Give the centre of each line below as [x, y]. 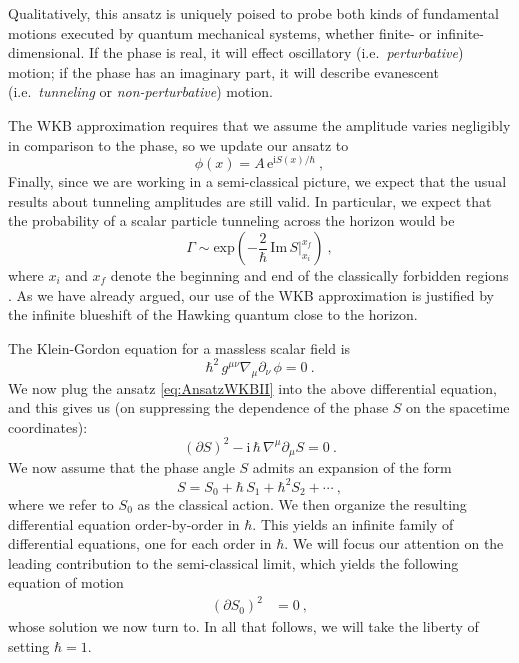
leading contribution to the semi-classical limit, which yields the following [233, 562]
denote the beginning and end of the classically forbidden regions [309, 275]
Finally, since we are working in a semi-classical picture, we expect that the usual [257, 181]
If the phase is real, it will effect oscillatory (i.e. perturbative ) [276, 52]
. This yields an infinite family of [353, 523]
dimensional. [46, 52]
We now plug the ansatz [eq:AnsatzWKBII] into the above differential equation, [252, 387]
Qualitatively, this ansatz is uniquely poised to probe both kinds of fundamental [253, 13]
